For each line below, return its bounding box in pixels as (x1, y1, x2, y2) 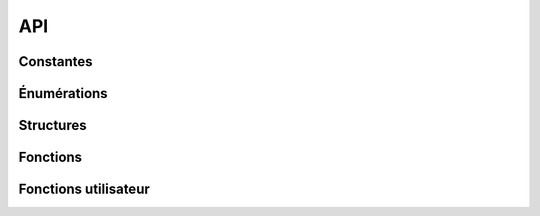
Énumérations (18, 85, 109, 102)
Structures (18, 117, 87, 134)
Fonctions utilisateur (18, 181, 150, 198)
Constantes (18, 53, 94, 70)
